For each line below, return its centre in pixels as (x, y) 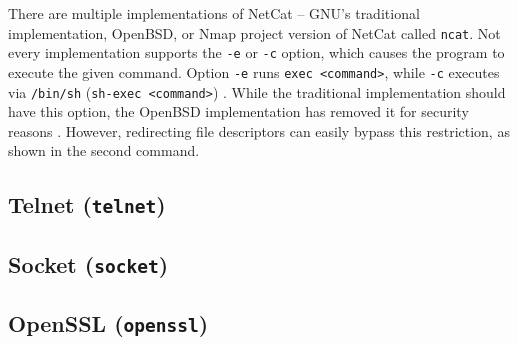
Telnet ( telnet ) (87, 204)
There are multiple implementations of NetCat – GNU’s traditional (214, 13)
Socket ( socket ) (88, 263)
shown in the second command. (104, 150)
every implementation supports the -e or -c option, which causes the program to (256, 52)
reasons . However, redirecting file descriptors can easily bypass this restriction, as (259, 130)
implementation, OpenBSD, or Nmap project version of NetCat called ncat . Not (254, 32)
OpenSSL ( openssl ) (108, 323)
